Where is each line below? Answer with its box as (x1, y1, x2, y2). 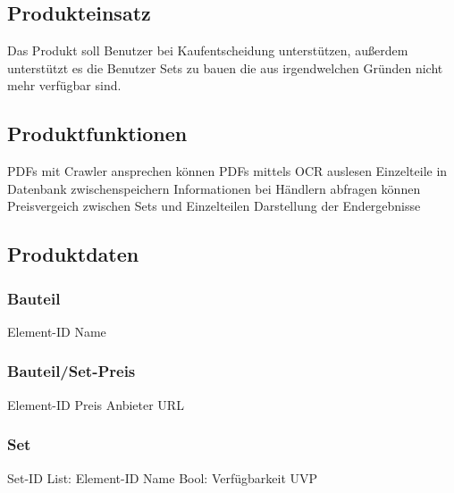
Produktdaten (7, 240, 139, 268)
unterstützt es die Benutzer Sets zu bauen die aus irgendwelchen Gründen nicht (7, 58, 443, 77)
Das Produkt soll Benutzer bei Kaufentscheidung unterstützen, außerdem (7, 41, 408, 60)
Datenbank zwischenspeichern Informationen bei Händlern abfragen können (7, 179, 421, 197)
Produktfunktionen (7, 120, 188, 147)
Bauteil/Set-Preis (7, 360, 136, 382)
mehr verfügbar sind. (7, 76, 122, 95)
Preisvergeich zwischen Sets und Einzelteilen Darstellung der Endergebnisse (7, 196, 421, 215)
